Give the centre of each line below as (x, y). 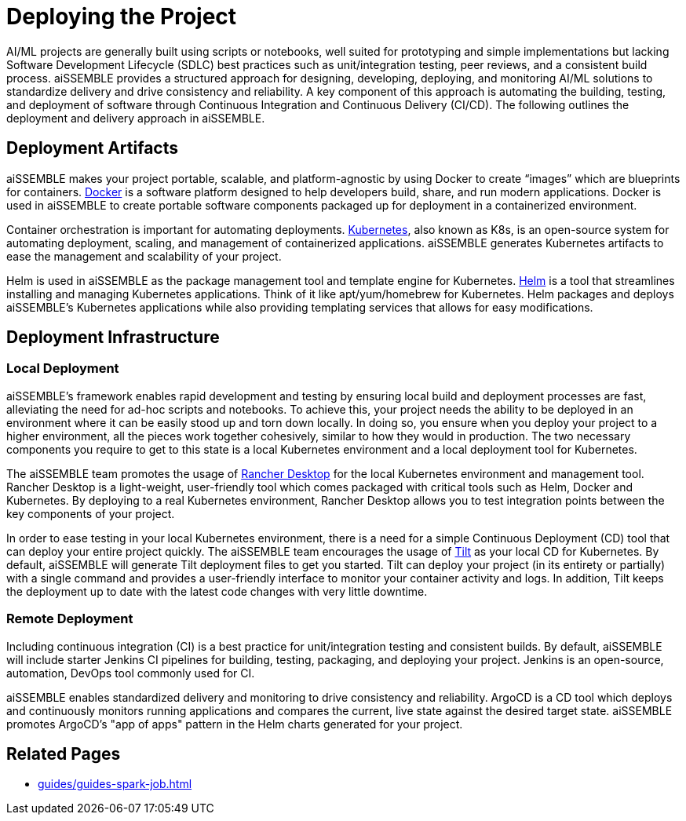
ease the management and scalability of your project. (144, 256)
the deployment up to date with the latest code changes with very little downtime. (217, 591)
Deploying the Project (122, 16)
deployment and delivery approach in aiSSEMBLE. (136, 118)
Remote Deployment (70, 619)
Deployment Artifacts (92, 148)
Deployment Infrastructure (113, 338)
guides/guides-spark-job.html (115, 784)
